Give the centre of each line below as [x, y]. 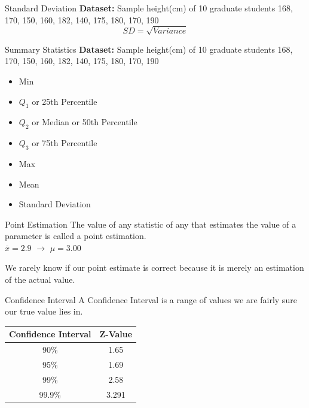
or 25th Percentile [65, 101]
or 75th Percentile [65, 143]
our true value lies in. [44, 311]
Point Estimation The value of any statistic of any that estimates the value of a [151, 224]
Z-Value [116, 334]
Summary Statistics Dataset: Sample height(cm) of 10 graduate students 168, [149, 49]
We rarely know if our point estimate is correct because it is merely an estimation [154, 268]
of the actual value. [40, 279]
